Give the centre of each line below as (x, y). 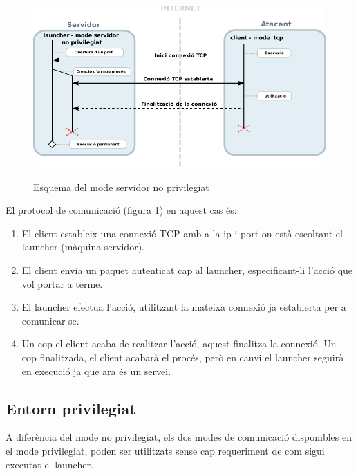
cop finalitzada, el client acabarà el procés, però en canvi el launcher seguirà (183, 357)
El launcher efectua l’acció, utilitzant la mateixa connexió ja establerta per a (184, 307)
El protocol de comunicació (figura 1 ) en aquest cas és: (121, 210)
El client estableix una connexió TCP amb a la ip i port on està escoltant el (182, 233)
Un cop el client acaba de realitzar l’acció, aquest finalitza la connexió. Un (179, 344)
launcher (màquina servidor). (83, 247)
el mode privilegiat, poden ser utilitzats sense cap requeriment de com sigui (165, 450)
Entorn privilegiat (71, 408)
